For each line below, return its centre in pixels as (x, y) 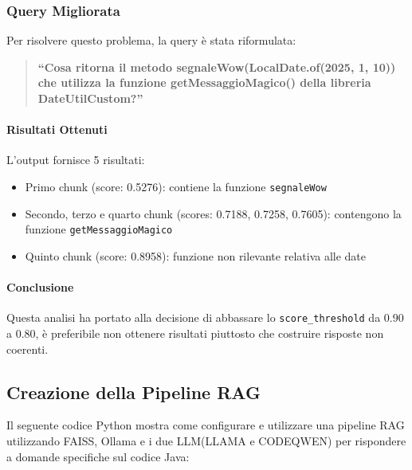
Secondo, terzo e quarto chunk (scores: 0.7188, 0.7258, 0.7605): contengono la (213, 213)
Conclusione (40, 287)
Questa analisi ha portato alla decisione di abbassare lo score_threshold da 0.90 (205, 317)
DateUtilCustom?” (90, 98)
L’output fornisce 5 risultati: (76, 160)
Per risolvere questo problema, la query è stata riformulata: (151, 40)
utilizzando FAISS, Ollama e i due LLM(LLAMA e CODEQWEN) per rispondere (206, 440)
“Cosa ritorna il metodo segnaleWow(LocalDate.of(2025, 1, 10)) (217, 67)
